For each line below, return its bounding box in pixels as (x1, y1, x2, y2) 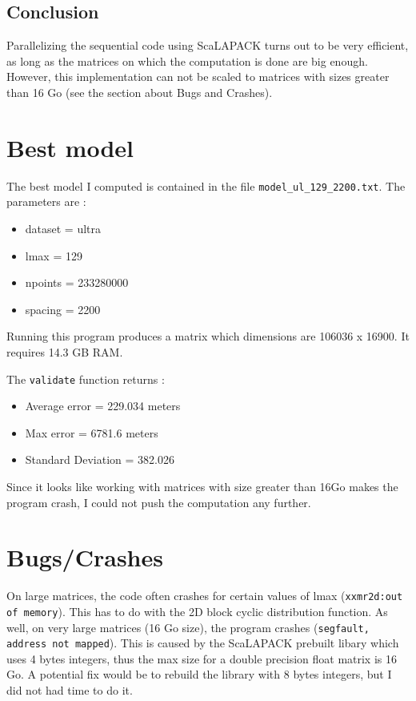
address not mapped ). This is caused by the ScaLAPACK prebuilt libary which (6, 635, 399, 651)
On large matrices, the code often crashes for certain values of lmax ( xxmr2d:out (6, 587, 403, 604)
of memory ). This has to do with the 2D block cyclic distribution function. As (6, 602, 388, 619)
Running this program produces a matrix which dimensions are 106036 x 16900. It (6, 328, 410, 344)
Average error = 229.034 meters (25, 397, 181, 414)
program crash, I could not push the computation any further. (6, 494, 311, 510)
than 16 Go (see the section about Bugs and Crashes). (6, 83, 273, 100)
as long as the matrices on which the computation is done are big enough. (6, 52, 368, 69)
